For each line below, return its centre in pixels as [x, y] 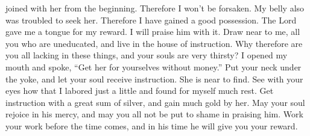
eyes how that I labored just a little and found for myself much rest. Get [140, 91]
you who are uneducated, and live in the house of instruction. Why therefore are [154, 43]
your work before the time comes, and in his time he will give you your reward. [152, 125]
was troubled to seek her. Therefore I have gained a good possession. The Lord [151, 20]
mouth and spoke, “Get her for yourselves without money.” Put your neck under [153, 66]
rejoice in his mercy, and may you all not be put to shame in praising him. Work [154, 114]
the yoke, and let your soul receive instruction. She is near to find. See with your [154, 79]
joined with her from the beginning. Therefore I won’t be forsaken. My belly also [155, 8]
